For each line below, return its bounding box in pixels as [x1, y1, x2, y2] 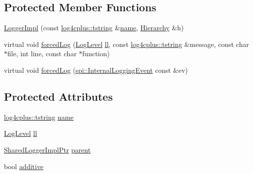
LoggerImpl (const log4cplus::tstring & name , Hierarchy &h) [4, 22, 184, 33]
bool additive [4, 161, 44, 171]
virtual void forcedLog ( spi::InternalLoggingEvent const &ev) [4, 65, 188, 75]
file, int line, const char [7, 48, 77, 59]
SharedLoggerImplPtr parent [4, 144, 91, 154]
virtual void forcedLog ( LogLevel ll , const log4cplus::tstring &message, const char [4, 39, 249, 49]
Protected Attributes [4, 88, 113, 104]
